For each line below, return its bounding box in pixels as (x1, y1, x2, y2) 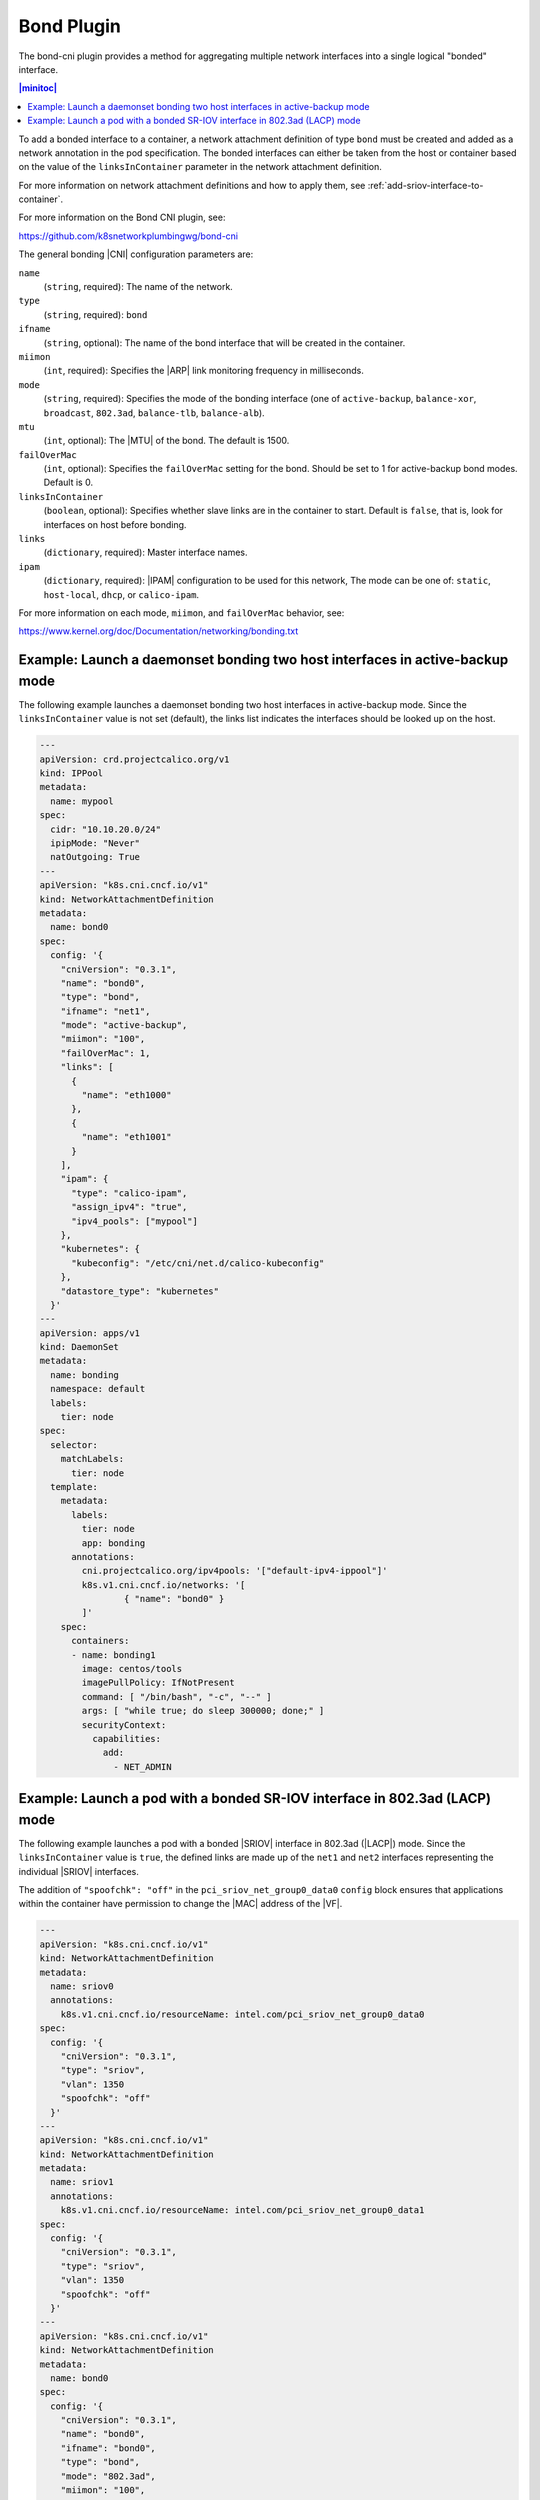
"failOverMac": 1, (60, 1047, 151, 1059)
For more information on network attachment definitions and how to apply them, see (18, 179, 366, 191)
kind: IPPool (39, 768, 104, 779)
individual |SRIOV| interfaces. (18, 1865, 139, 1877)
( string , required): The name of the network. (43, 281, 234, 293)
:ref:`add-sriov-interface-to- (367, 179, 484, 191)
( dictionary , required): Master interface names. (43, 546, 249, 559)
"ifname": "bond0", (60, 2442, 157, 2454)
